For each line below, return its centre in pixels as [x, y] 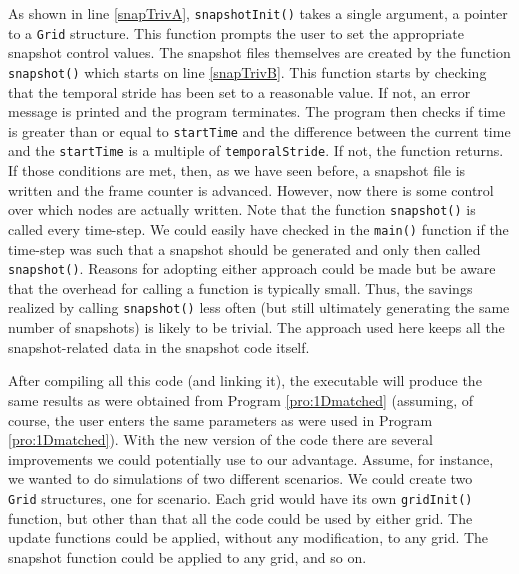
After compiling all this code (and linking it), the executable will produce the [245, 380]
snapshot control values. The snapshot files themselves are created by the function [259, 52]
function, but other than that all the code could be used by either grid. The [240, 517]
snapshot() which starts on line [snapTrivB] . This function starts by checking [247, 71]
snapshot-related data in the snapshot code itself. [159, 346]
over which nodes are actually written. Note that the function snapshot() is [242, 209]
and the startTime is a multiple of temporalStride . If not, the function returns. [256, 150]
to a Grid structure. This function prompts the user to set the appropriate [236, 32]
